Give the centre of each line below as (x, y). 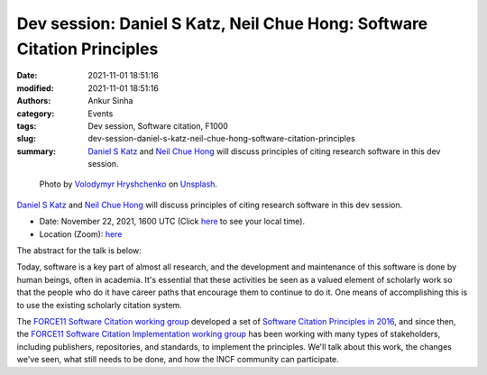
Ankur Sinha (110, 101)
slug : (26, 139)
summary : (37, 151)
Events (101, 114)
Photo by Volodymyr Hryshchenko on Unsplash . (129, 184)
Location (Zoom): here (81, 233)
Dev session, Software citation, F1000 (158, 125)
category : (36, 114)
